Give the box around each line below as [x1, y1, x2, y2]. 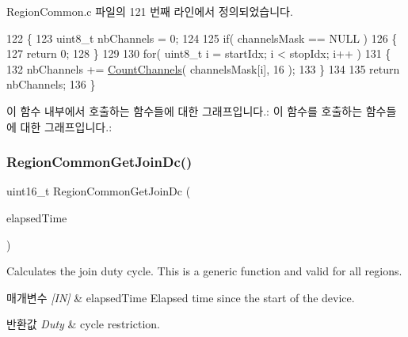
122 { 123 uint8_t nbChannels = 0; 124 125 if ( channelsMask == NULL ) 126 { [6, 29, 398, 46]
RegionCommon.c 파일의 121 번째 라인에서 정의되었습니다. [6, 3, 293, 19]
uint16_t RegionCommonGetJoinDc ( [6, 183, 191, 199]
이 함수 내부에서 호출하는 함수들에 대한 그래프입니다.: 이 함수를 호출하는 [6, 102, 363, 119]
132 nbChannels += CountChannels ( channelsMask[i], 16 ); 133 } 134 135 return [6, 60, 400, 77]
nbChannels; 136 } [6, 76, 96, 93]
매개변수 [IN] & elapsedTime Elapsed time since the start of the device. [6, 289, 355, 305]
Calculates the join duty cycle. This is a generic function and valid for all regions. [6, 263, 402, 279]
